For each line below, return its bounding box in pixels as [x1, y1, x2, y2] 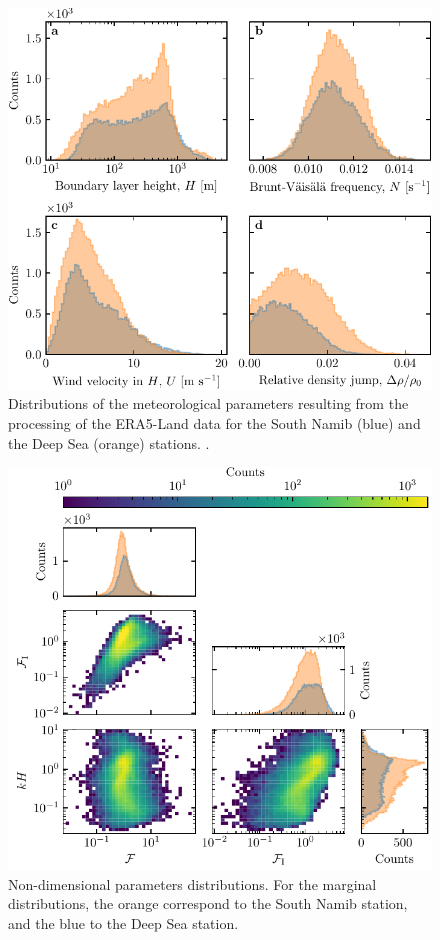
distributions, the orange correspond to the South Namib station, [8, 893, 408, 914]
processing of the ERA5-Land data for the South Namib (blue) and [8, 412, 421, 433]
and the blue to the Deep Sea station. [8, 912, 239, 933]
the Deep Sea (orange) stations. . [8, 432, 210, 453]
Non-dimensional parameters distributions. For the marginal [8, 873, 377, 894]
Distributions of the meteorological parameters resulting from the [8, 393, 409, 414]
